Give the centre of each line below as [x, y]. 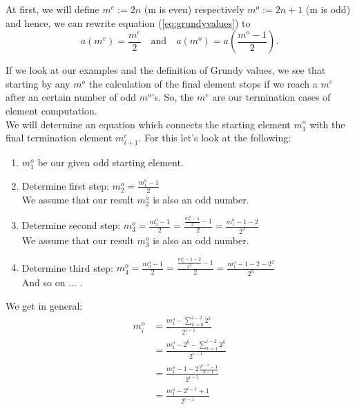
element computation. [51, 110]
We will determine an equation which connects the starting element [148, 124]
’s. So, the [173, 97]
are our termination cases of [271, 97]
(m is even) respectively [194, 9]
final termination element [59, 138]
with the [327, 124]
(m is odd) [328, 9]
